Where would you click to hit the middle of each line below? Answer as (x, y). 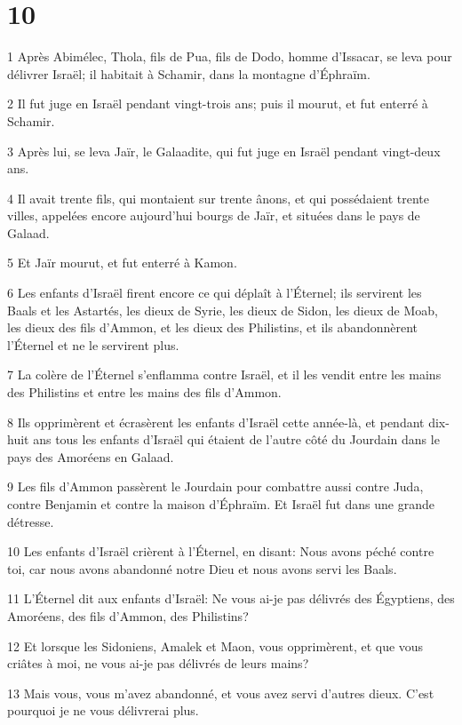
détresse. (31, 521)
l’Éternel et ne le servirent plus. (93, 344)
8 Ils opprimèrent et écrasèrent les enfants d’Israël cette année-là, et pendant (216, 422)
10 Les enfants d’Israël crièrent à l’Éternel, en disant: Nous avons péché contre (221, 551)
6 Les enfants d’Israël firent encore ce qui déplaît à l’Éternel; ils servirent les (215, 293)
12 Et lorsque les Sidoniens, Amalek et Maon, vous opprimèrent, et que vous (215, 645)
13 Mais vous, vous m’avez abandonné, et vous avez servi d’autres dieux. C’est (221, 693)
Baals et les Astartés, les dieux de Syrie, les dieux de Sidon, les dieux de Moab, (223, 310)
